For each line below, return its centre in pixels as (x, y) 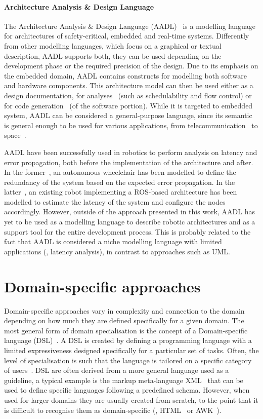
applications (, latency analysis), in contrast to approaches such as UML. (117, 251)
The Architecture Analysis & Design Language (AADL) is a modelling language (130, 26)
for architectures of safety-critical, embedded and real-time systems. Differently (127, 36)
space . (15, 135)
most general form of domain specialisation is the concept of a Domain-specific (126, 330)
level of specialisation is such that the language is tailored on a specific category (128, 360)
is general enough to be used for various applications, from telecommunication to (131, 125)
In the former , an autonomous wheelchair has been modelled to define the (120, 172)
